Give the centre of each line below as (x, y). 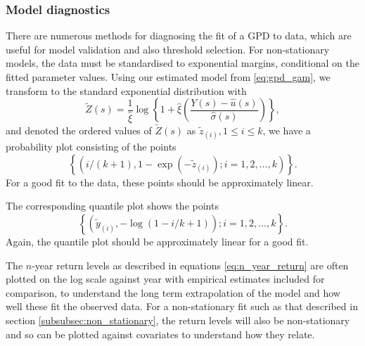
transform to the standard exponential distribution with (126, 90)
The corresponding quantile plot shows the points (112, 206)
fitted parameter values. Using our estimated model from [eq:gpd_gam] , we (168, 77)
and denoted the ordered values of (79, 130)
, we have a (287, 130)
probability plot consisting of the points (91, 147)
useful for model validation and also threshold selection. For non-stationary (168, 49)
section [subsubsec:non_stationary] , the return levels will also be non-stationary (178, 320)
